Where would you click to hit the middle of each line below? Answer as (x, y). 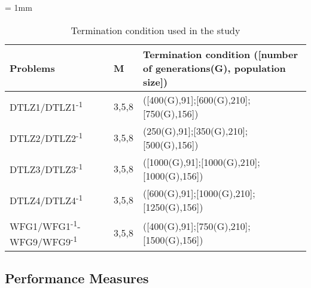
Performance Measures (77, 278)
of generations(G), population (214, 68)
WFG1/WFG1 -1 (44, 225)
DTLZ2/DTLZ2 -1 (46, 137)
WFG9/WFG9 (40, 242)
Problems (32, 68)
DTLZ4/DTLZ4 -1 (46, 200)
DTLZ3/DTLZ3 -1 (46, 169)
